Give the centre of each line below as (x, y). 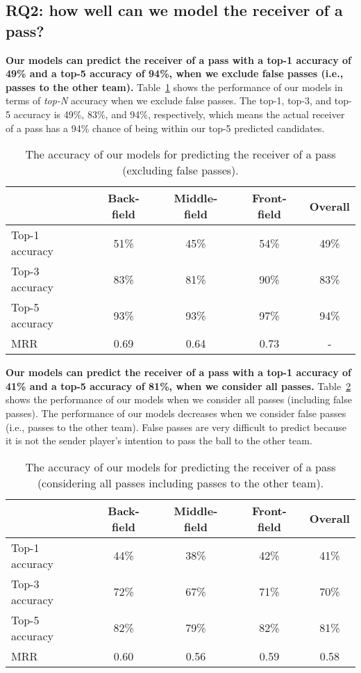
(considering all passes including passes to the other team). (180, 483)
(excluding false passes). (180, 170)
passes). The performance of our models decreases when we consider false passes (176, 413)
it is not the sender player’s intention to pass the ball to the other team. (159, 440)
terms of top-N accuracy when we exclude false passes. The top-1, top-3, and (169, 100)
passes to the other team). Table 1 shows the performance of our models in (174, 87)
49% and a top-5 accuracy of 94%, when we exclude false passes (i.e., (175, 73)
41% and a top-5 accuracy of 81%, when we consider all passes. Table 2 (178, 386)
